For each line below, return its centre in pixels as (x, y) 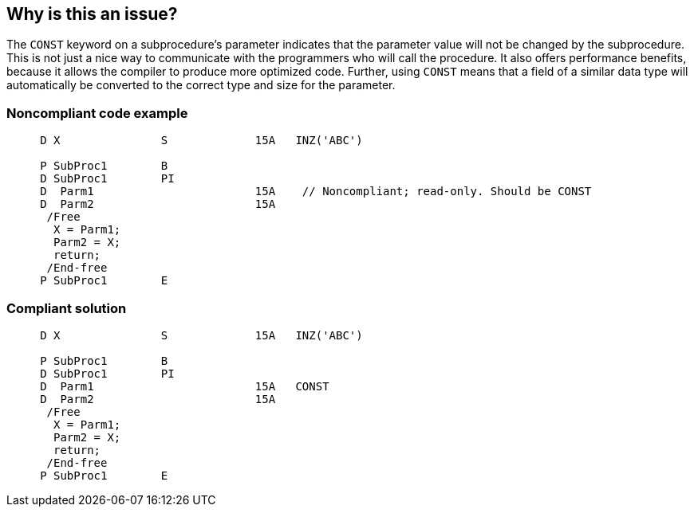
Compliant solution (67, 308)
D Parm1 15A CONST (185, 386)
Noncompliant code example (97, 113)
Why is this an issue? (92, 14)
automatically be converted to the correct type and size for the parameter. (201, 85)
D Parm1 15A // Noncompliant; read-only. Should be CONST (316, 192)
